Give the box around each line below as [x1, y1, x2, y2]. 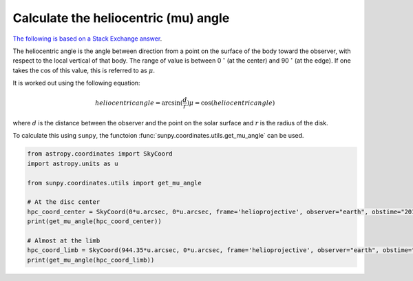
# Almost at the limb [27, 236, 100, 244]
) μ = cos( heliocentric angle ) [187, 98, 275, 107]
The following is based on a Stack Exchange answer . [12, 34, 162, 43]
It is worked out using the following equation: [12, 79, 140, 87]
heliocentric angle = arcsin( [95, 98, 183, 107]
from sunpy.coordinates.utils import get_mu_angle [27, 179, 202, 187]
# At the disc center [27, 198, 100, 206]
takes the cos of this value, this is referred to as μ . [12, 66, 155, 74]
